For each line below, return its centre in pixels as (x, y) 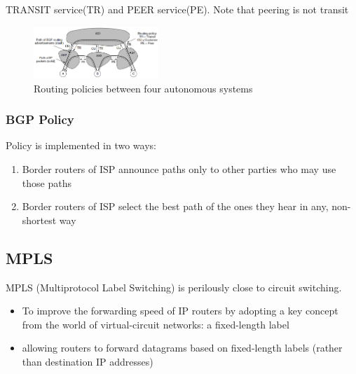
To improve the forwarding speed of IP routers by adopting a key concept (180, 311)
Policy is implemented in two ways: (81, 145)
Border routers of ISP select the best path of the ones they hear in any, (175, 206)
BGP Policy (40, 119)
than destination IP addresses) (88, 361)
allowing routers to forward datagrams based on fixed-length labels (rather (182, 348)
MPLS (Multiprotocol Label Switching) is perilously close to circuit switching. (174, 287)
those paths (47, 182)
